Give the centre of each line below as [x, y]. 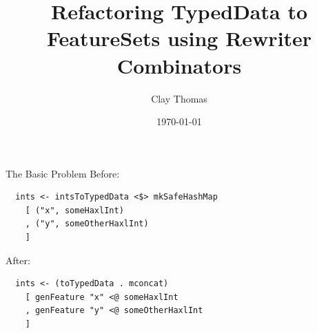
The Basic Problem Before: [63, 173]
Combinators [179, 65]
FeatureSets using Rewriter [179, 38]
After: [18, 260]
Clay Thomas [179, 98]
